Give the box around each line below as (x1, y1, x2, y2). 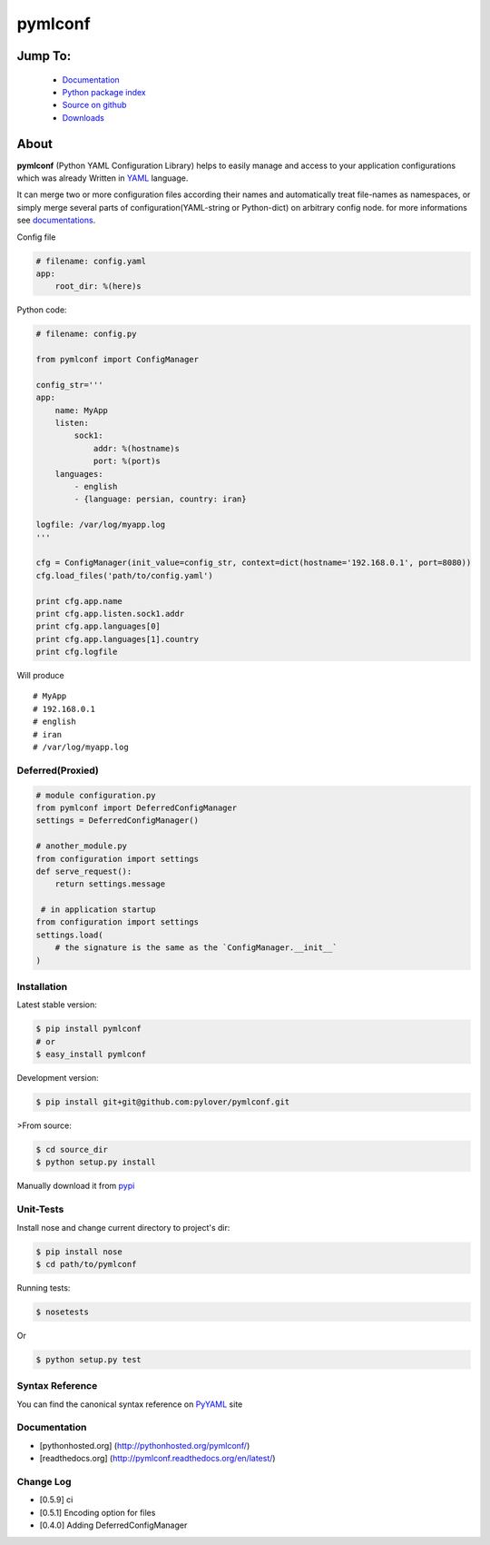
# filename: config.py (35, 329, 137, 340)
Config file (16, 232, 56, 243)
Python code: (16, 304, 67, 315)
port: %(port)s (93, 456, 161, 467)
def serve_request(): (35, 866, 132, 876)
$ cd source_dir (35, 1144, 109, 1155)
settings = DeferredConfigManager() (35, 816, 200, 826)
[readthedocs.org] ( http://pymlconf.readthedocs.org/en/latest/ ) (39, 1453, 276, 1464)
